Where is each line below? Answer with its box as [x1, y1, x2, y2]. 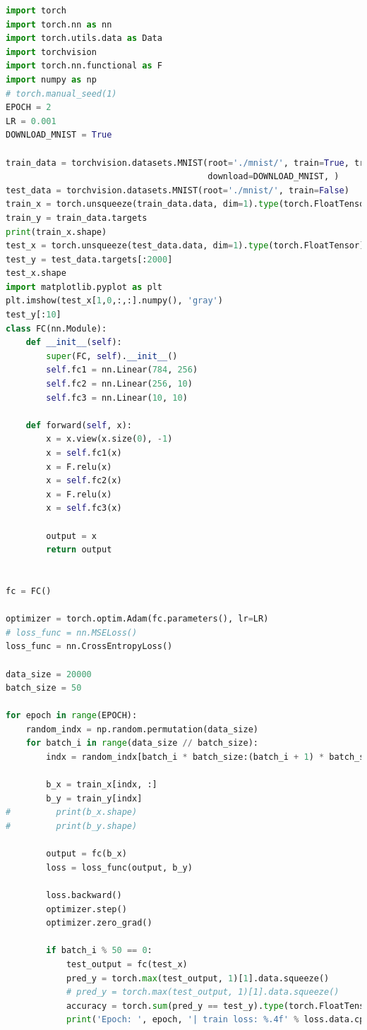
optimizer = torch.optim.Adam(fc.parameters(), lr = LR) [6, 614, 269, 624]
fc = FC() [6, 586, 52, 596]
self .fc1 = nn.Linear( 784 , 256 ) [46, 365, 198, 375]
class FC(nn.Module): [6, 323, 107, 334]
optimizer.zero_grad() [46, 918, 152, 928]
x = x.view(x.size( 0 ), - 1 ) [46, 434, 173, 444]
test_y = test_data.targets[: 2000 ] [6, 254, 173, 265]
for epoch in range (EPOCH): [6, 710, 138, 721]
